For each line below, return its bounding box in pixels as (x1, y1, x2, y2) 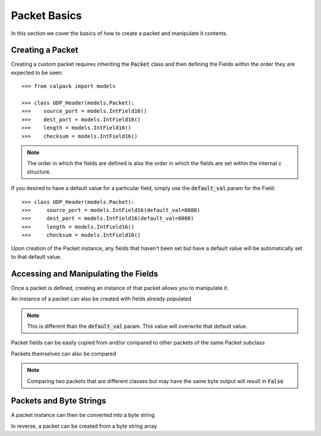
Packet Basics (11, 9, 82, 22)
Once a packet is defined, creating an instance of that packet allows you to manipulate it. (11, 284, 229, 291)
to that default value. (11, 253, 62, 260)
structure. (27, 168, 51, 175)
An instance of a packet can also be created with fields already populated (11, 295, 191, 302)
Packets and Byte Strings (11, 396, 106, 406)
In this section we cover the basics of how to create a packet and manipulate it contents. (11, 30, 228, 37)
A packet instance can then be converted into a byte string (11, 412, 155, 419)
